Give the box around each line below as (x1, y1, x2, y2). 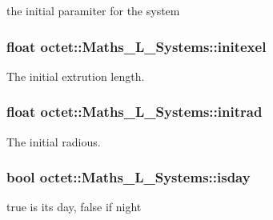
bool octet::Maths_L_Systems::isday (6, 167, 251, 187)
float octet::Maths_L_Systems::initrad (6, 102, 263, 122)
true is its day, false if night (6, 198, 142, 215)
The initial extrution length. (6, 67, 145, 84)
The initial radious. (6, 133, 101, 150)
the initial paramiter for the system (6, 2, 180, 18)
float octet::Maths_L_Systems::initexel (6, 36, 267, 56)
